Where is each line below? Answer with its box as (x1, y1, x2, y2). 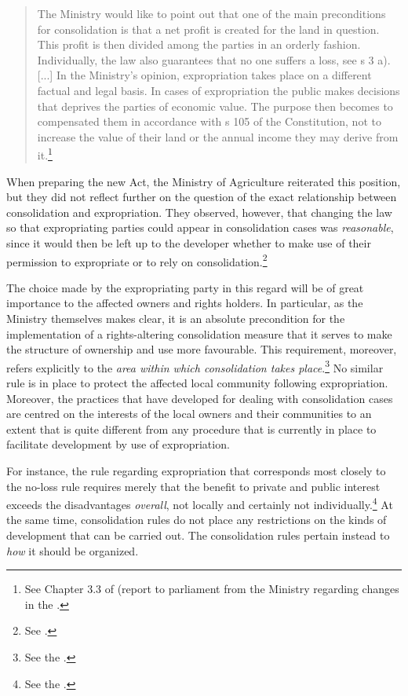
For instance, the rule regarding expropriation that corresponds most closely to (6, 463, 386, 478)
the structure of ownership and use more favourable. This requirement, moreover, (6, 341, 397, 357)
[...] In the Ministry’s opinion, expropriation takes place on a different (37, 67, 372, 83)
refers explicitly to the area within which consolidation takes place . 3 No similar (6, 357, 384, 375)
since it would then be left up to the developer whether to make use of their (6, 234, 371, 251)
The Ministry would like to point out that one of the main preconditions (37, 5, 386, 21)
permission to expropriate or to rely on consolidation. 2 (6, 251, 268, 269)
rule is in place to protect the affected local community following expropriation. (6, 375, 388, 391)
